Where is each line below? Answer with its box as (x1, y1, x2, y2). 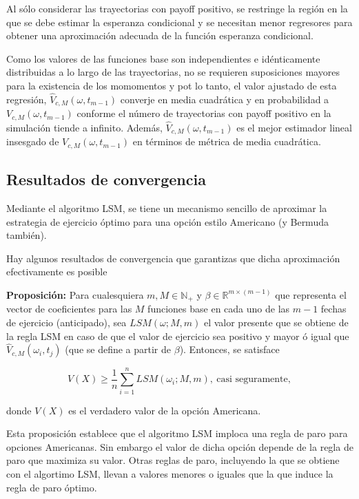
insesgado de (6, 134, 59, 149)
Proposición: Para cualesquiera (6, 287, 144, 301)
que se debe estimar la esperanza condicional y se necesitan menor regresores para (6, 14, 353, 29)
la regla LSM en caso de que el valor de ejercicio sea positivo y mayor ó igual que (6, 328, 349, 343)
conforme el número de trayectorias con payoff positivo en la (76, 106, 331, 120)
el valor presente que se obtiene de (203, 315, 349, 330)
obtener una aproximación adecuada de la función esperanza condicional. (6, 28, 314, 43)
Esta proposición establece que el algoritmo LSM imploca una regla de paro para (6, 426, 348, 440)
